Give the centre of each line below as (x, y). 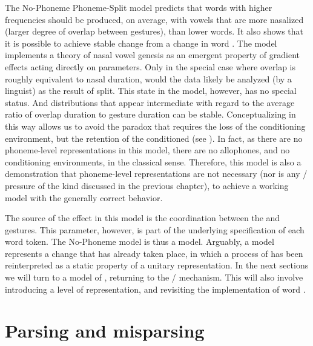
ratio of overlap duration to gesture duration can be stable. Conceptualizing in (150, 114)
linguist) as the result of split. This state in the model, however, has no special (151, 91)
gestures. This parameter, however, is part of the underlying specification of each (155, 229)
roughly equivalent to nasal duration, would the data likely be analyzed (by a (148, 78)
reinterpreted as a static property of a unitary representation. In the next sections (157, 265)
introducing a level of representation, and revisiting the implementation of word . (155, 289)
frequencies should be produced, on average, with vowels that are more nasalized (154, 19)
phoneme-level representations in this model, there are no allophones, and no (147, 150)
